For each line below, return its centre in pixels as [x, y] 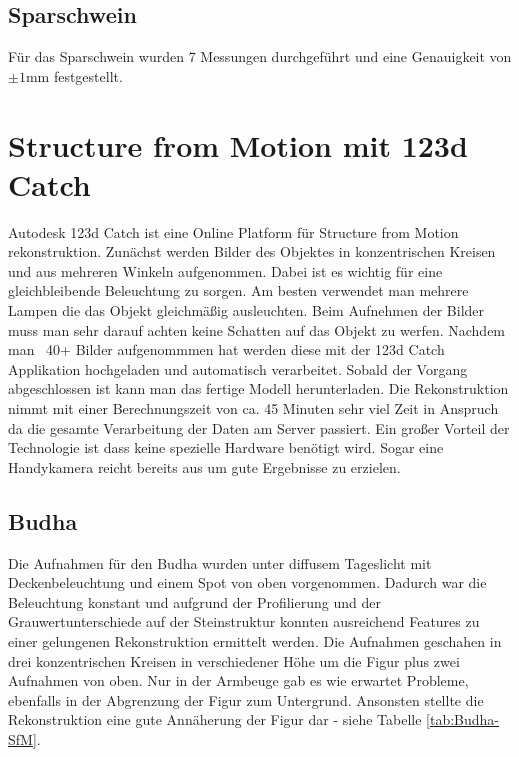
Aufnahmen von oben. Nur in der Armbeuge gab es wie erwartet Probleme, [238, 680]
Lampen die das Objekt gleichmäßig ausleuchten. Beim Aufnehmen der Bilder [246, 310]
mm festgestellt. [74, 75]
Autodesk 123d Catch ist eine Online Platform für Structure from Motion [233, 231]
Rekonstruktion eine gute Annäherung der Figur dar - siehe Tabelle [215, 719]
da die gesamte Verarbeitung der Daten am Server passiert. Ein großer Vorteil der [259, 427]
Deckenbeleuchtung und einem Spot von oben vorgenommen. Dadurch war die [247, 582]
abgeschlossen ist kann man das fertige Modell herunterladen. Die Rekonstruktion [258, 388]
